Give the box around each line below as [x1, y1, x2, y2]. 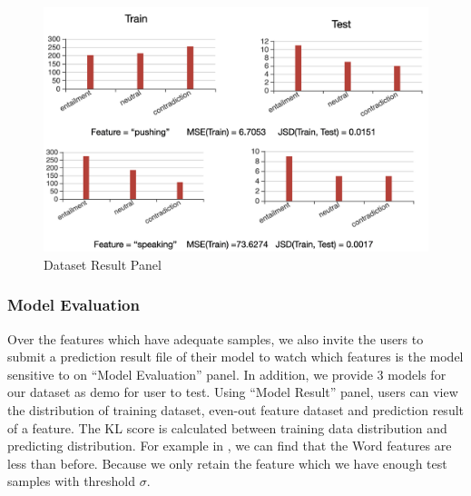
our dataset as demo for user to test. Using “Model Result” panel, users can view [7, 382, 458, 402]
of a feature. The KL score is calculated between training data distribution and [7, 418, 447, 437]
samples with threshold [7, 471, 136, 491]
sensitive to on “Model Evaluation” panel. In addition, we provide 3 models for [7, 364, 446, 383]
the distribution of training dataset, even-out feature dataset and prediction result [7, 400, 465, 419]
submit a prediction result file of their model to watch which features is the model [7, 347, 464, 366]
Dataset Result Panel [44, 254, 162, 273]
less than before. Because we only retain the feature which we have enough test [7, 453, 447, 472]
